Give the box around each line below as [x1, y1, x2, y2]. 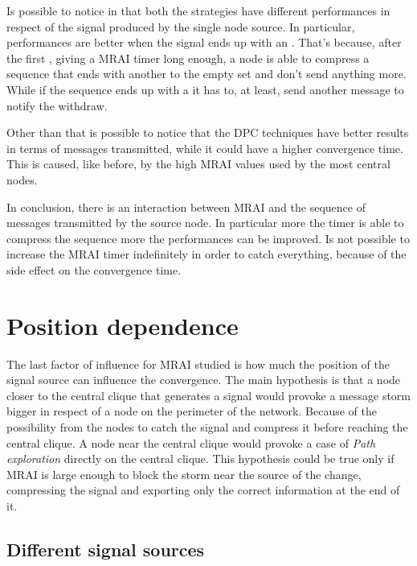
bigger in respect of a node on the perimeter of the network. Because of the [6, 403, 377, 419]
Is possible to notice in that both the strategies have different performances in [6, 2, 390, 19]
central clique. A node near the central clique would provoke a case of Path [6, 434, 376, 451]
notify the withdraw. [6, 97, 108, 114]
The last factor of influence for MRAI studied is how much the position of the [6, 355, 390, 372]
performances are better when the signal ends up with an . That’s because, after [6, 34, 402, 51]
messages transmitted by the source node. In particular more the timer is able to [6, 214, 404, 231]
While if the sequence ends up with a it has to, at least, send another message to [6, 81, 404, 97]
